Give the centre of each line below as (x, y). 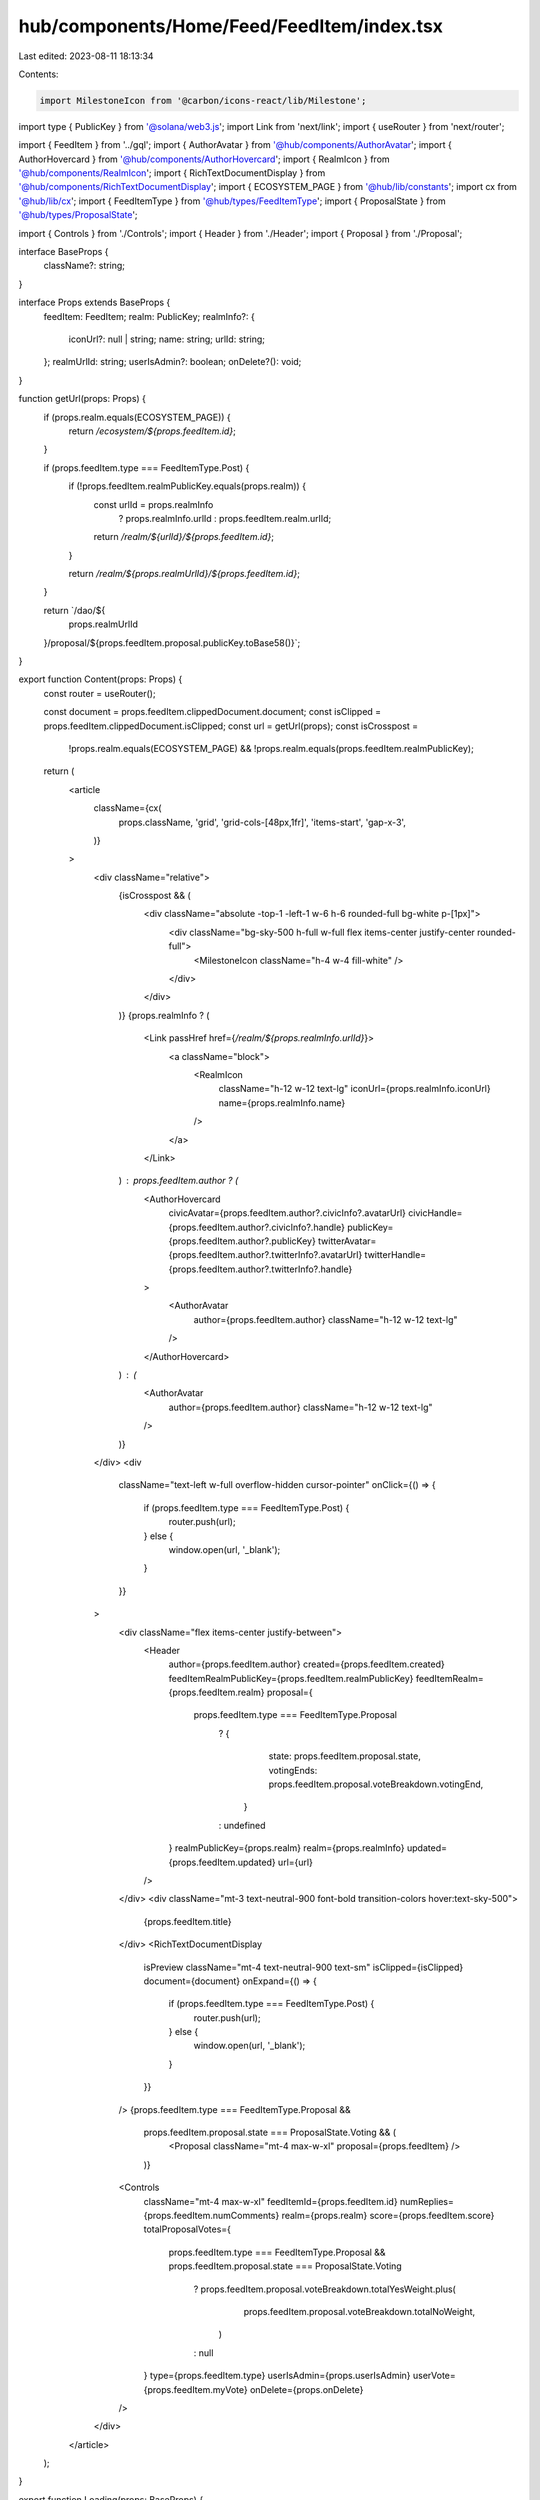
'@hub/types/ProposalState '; (78, 215)
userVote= (434, 2376)
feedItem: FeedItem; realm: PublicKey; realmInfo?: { (149, 316)
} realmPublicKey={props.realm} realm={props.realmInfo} (286, 1848)
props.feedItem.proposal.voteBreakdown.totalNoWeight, (359, 2311)
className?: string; (84, 266)
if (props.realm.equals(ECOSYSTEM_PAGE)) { (137, 417)
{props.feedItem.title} (187, 1921)
